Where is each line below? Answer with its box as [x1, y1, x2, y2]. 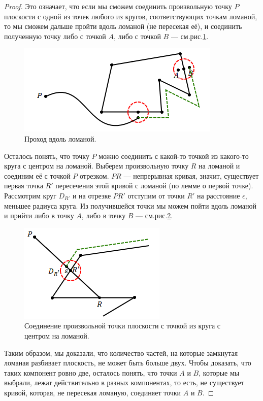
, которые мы [199, 367, 240, 378]
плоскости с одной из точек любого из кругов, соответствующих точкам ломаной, [4, 11, 257, 21]
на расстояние [197, 190, 240, 201]
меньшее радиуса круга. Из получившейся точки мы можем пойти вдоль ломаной [4, 200, 256, 211]
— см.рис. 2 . [136, 210, 173, 221]
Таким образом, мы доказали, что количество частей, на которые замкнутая [4, 347, 238, 358]
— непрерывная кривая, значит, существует [123, 170, 259, 181]
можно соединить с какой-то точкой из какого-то [98, 150, 249, 161]
